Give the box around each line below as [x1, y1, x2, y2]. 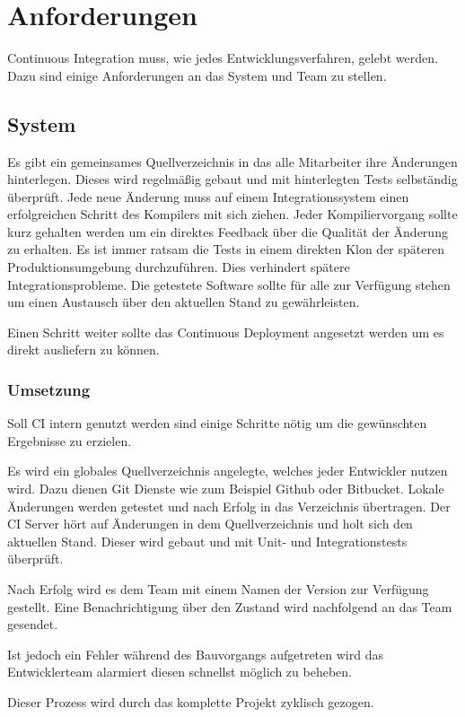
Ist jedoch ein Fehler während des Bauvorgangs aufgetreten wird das [7, 644, 383, 663]
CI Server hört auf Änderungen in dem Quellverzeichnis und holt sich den [7, 514, 413, 533]
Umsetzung [7, 378, 91, 400]
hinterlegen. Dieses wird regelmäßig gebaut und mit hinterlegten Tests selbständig [7, 170, 458, 188]
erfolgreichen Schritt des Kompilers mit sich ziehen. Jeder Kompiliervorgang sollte [7, 205, 458, 223]
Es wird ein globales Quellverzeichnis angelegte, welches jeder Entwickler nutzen [7, 461, 448, 480]
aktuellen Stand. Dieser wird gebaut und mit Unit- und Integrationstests [7, 531, 408, 550]
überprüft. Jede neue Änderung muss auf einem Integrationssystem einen [7, 187, 409, 205]
